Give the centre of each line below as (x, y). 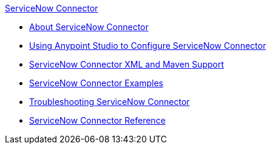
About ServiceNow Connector (89, 27)
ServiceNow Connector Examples (96, 83)
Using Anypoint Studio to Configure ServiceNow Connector (148, 46)
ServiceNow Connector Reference (98, 120)
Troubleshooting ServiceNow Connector (109, 102)
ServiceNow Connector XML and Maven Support (127, 64)
